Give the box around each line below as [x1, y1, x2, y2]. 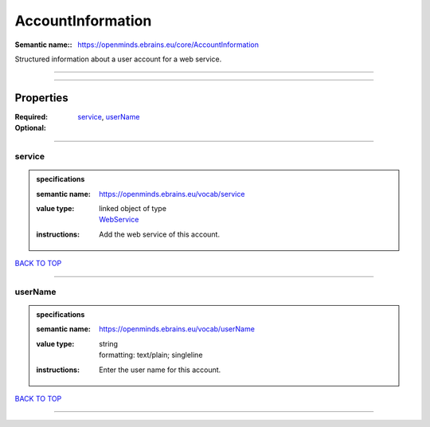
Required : [14, 112, 48, 121]
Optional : [14, 123, 47, 133]
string [99, 339, 119, 348]
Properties [14, 91, 68, 104]
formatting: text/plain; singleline [99, 351, 203, 360]
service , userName [77, 112, 140, 121]
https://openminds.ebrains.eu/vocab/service [99, 189, 245, 198]
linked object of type [99, 203, 167, 213]
